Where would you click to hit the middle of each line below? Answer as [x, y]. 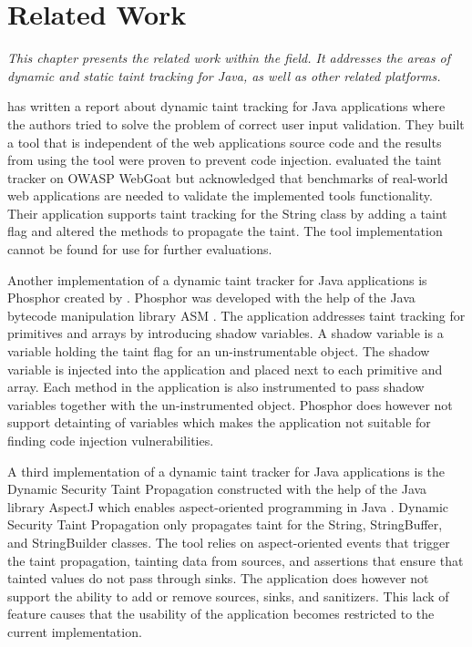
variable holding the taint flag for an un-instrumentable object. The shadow [219, 351]
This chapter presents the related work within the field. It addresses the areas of [229, 58]
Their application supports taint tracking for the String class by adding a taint [227, 213]
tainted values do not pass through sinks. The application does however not [218, 578]
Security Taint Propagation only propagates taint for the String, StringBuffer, [225, 524]
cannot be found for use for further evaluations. [140, 249]
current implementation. [75, 631]
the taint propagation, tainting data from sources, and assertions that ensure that [236, 560]
